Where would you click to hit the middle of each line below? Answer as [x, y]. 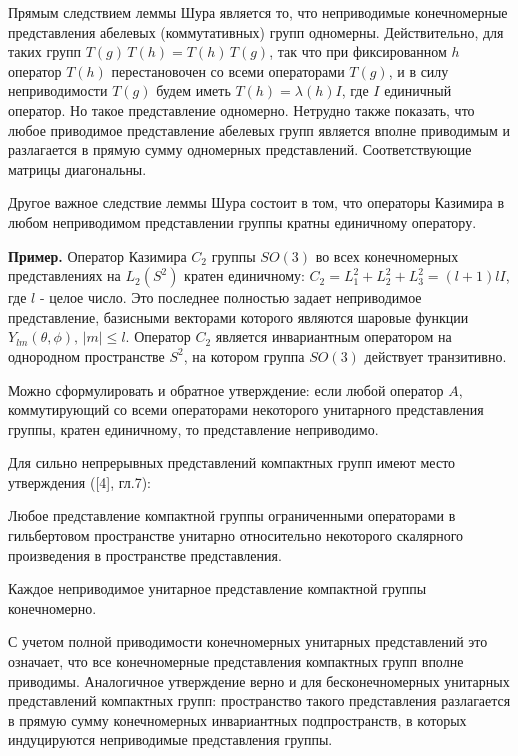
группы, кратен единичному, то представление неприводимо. [193, 428]
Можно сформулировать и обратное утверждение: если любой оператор [226, 389]
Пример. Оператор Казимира [97, 255]
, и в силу [418, 70]
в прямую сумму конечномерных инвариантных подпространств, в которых [237, 719]
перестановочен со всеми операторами [228, 70]
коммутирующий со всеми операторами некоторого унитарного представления [246, 409]
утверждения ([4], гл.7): [79, 481]
